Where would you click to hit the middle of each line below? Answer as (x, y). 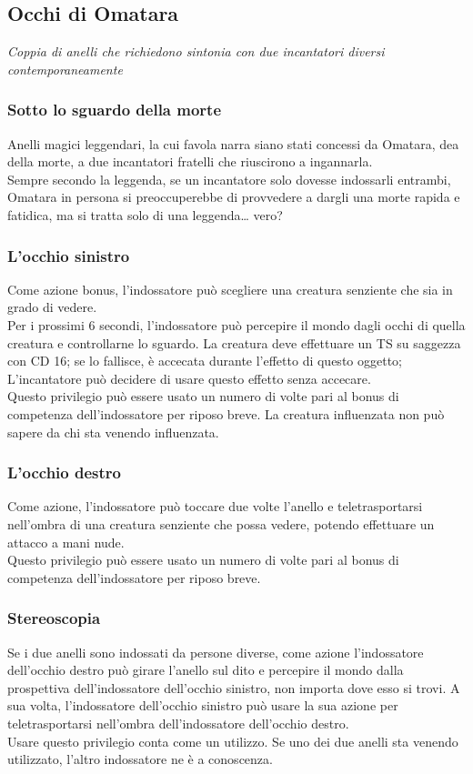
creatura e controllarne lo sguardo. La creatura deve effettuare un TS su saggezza (234, 342)
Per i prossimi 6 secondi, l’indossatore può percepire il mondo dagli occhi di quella (236, 324)
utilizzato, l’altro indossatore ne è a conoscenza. (140, 759)
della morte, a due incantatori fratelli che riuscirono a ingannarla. (190, 161)
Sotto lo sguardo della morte (115, 110)
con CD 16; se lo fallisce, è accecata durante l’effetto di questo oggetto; (205, 361)
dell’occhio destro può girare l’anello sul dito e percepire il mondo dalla (206, 670)
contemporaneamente (65, 69)
